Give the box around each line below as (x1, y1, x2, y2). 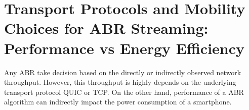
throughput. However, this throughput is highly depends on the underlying (4, 77, 236, 87)
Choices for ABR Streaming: (4, 18, 209, 38)
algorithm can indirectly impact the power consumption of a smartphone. (4, 96, 232, 107)
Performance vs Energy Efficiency (4, 37, 245, 58)
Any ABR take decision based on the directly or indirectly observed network (4, 67, 241, 77)
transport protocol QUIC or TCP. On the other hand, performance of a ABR (4, 86, 244, 97)
